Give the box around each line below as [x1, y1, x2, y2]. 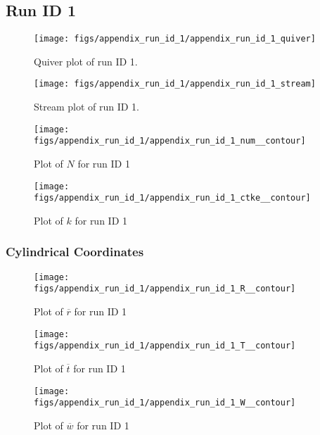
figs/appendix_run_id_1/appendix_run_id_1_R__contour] [34, 284, 296, 294]
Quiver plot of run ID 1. [34, 53, 138, 68]
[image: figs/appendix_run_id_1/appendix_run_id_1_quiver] [34, 34, 316, 44]
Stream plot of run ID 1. [34, 99, 140, 114]
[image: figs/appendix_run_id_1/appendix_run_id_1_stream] [34, 79, 316, 89]
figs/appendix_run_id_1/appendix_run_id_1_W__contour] [34, 398, 296, 408]
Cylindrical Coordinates [6, 243, 144, 260]
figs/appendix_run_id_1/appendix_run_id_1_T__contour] [34, 341, 296, 351]
